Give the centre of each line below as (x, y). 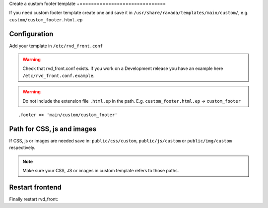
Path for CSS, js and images (53, 129)
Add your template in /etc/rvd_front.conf (56, 46)
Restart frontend (35, 187)
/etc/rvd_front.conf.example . (59, 75)
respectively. (22, 148)
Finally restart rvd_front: (34, 199)
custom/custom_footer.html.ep (46, 20)
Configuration (31, 34)
